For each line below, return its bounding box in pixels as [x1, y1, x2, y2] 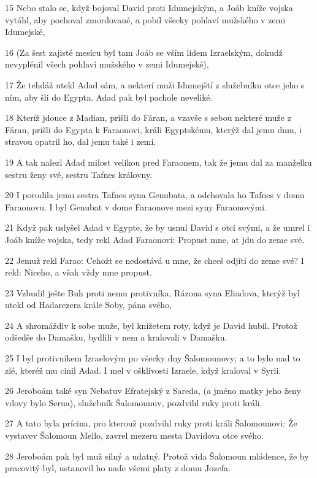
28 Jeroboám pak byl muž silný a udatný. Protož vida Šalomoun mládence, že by [5, 449, 309, 462]
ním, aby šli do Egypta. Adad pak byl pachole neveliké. [5, 90, 213, 103]
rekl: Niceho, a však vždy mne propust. [5, 266, 152, 279]
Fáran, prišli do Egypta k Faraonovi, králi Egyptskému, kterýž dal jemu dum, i [5, 123, 302, 136]
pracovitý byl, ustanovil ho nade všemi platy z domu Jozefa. [5, 461, 231, 474]
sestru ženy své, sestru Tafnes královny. [5, 168, 153, 180]
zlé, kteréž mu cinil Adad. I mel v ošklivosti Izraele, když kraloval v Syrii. [5, 363, 281, 376]
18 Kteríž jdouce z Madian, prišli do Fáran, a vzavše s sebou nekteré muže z [5, 111, 291, 124]
